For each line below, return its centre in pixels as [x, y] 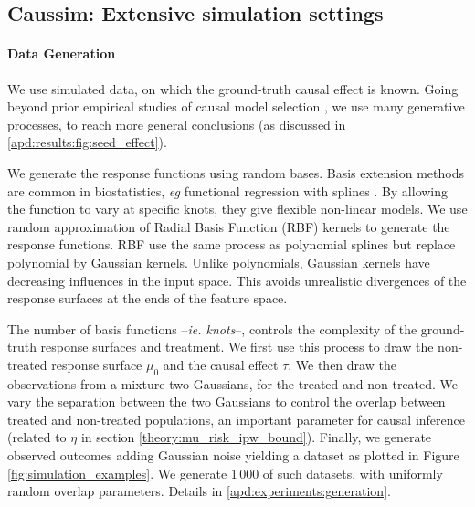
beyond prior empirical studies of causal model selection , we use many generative [236, 106]
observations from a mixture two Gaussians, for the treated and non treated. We [233, 383]
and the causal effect [221, 364]
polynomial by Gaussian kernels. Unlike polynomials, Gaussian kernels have [219, 262]
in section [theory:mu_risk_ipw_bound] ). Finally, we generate [256, 437]
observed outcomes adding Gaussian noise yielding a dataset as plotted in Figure [233, 455]
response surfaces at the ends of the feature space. [148, 298]
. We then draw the [342, 364]
